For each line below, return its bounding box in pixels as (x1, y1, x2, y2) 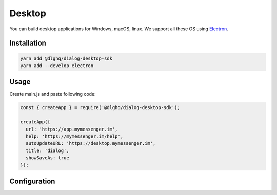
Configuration (9, 177, 55, 185)
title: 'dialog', (26, 147, 69, 154)
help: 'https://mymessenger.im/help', (26, 133, 123, 139)
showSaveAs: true (26, 155, 69, 161)
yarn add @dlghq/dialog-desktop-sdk (20, 55, 113, 61)
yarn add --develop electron (20, 62, 94, 69)
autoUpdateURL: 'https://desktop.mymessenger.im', (26, 141, 156, 146)
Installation (9, 39, 46, 48)
